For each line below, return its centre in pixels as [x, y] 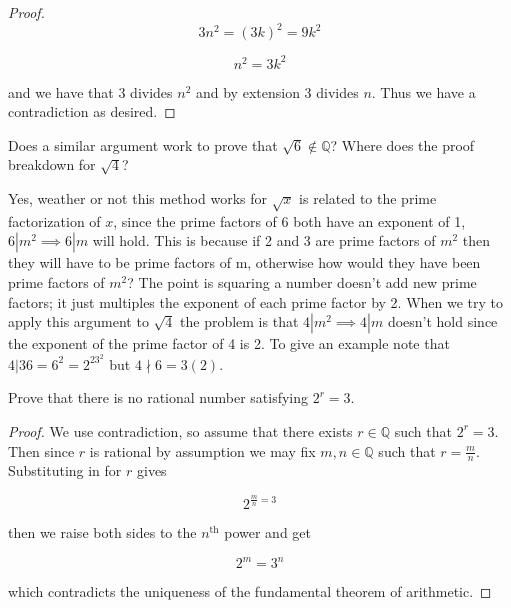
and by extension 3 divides [277, 91]
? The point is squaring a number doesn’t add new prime [302, 281]
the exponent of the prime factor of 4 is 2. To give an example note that [229, 343]
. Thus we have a [423, 91]
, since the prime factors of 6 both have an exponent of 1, [289, 220]
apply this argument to [78, 321]
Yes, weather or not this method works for [137, 197]
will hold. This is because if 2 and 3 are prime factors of [264, 240]
